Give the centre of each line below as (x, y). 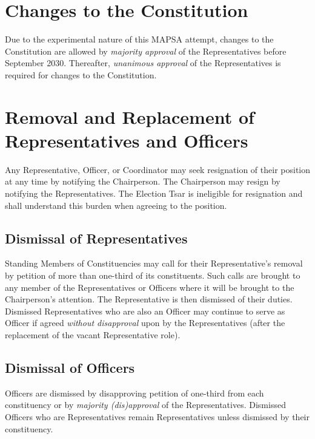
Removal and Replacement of (130, 116)
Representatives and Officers (127, 140)
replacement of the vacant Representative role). (93, 334)
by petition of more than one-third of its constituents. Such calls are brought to (153, 275)
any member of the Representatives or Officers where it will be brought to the (150, 287)
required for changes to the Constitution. (81, 74)
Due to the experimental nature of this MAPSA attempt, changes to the (139, 39)
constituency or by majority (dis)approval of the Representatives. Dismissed (145, 405)
